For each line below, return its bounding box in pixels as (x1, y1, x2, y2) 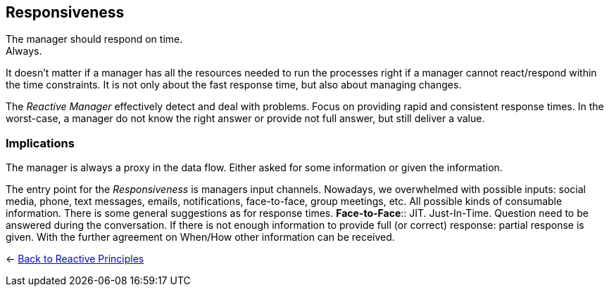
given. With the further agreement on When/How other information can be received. (6, 231, 395, 244)
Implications (6, 135, 75, 150)
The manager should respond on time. (6, 33, 183, 46)
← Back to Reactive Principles (6, 253, 144, 265)
